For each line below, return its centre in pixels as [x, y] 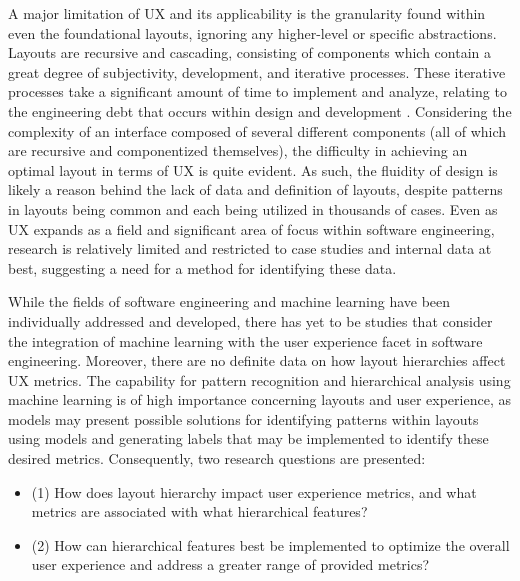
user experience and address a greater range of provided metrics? [230, 564]
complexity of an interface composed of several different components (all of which [257, 130]
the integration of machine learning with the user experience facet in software [245, 340]
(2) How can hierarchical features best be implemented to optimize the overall [270, 544]
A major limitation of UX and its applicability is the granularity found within [247, 13]
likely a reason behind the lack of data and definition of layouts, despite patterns [255, 189]
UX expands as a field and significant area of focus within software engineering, [251, 228]
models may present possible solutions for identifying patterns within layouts [243, 418]
